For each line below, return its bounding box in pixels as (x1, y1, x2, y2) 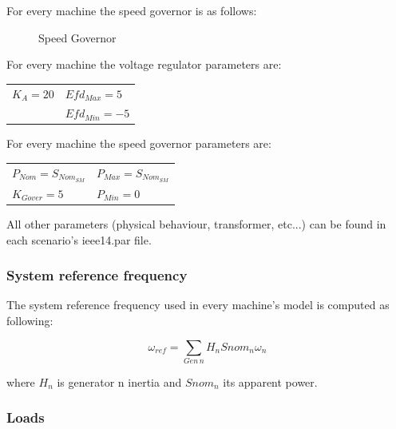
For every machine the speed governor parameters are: (6, 135, 271, 152)
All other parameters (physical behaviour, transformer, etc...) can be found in (6, 216, 386, 232)
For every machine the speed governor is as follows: (6, 2, 257, 18)
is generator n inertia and (57, 373, 182, 390)
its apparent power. (223, 373, 318, 390)
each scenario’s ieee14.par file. (6, 231, 152, 248)
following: (6, 312, 53, 329)
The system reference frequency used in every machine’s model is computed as (6, 296, 390, 313)
